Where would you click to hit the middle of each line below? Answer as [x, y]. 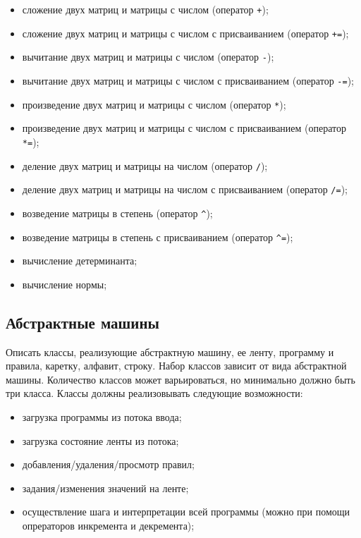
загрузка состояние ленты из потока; [100, 440]
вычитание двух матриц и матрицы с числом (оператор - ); [148, 57]
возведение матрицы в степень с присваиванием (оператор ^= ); [158, 237]
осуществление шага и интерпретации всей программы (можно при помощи [186, 512]
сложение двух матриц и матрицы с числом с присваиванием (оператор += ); [185, 33]
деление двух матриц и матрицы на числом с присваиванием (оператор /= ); [185, 189]
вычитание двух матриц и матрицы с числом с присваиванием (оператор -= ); [188, 80]
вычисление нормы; [65, 284]
